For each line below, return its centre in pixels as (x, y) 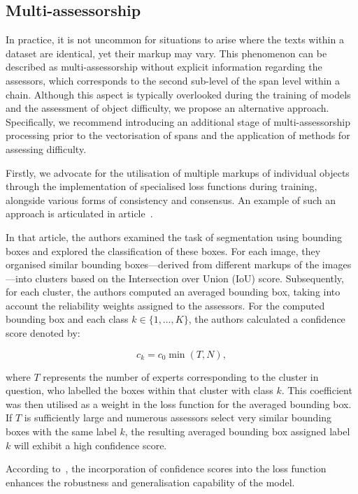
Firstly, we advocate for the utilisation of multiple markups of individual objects (178, 172)
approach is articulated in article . (79, 213)
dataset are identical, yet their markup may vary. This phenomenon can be (166, 53)
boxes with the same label (61, 431)
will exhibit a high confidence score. (90, 445)
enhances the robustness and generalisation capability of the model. (150, 482)
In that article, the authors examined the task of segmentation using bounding (174, 237)
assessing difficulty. (46, 148)
